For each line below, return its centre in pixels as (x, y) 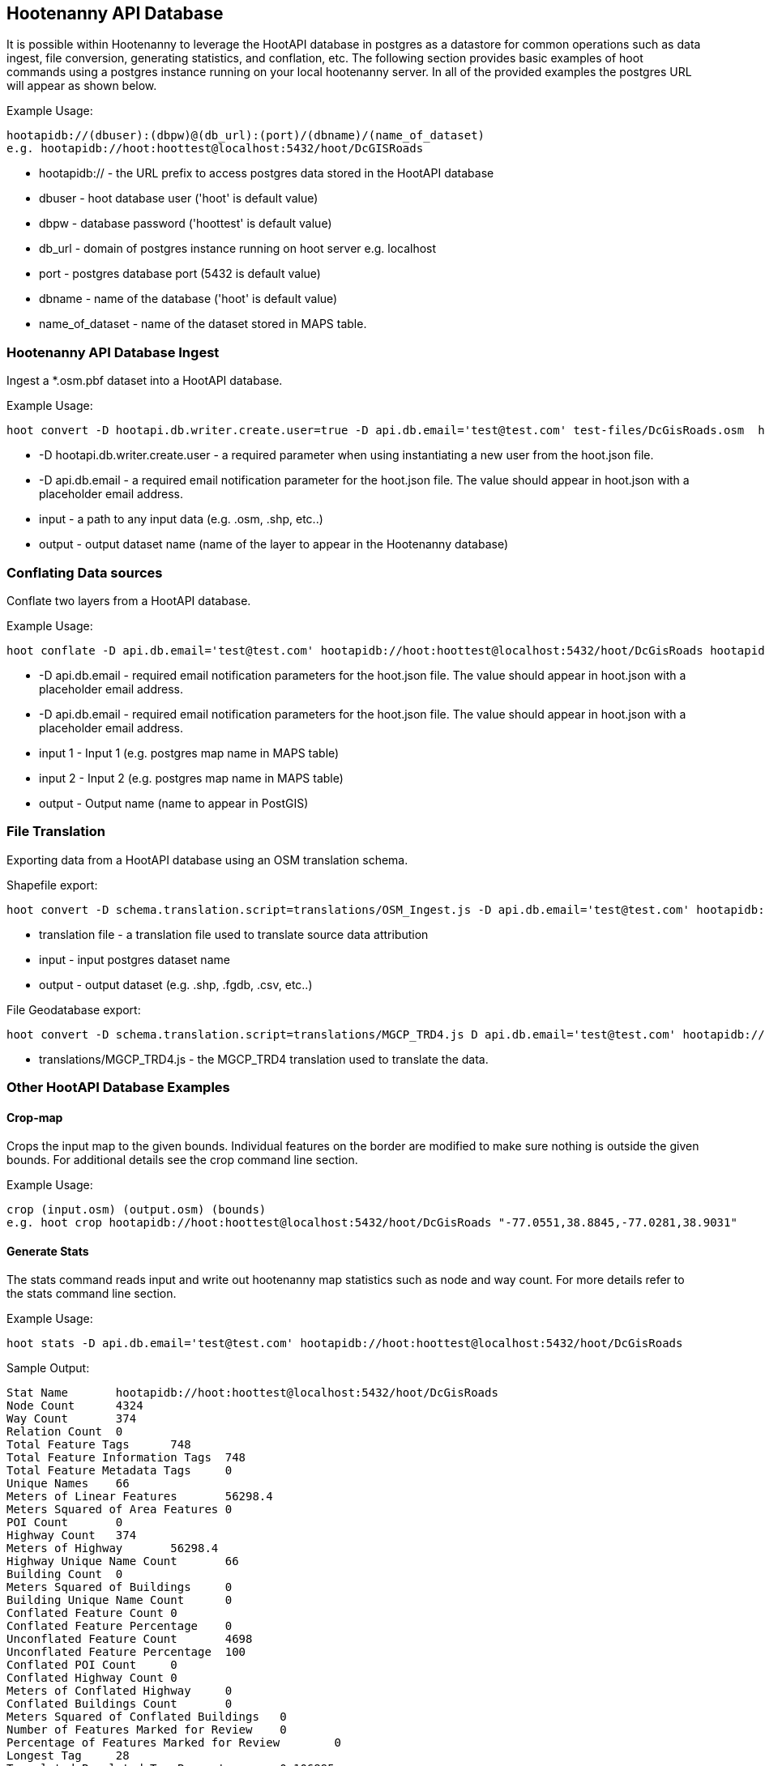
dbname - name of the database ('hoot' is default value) (188, 299)
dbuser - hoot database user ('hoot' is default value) (179, 198)
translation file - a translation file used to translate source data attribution (234, 934)
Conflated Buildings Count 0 (120, 1704)
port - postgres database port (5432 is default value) (180, 274)
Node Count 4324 (75, 1406)
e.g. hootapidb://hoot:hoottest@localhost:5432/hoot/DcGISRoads (215, 149)
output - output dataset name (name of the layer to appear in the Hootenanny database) (274, 544)
